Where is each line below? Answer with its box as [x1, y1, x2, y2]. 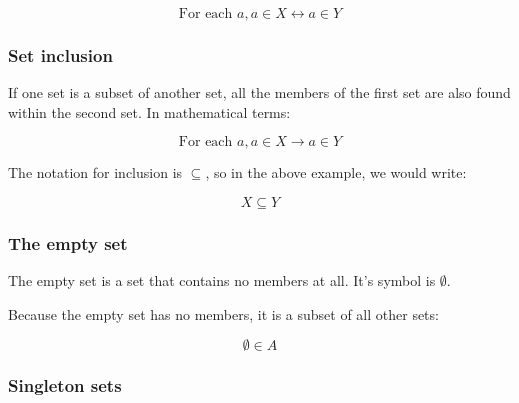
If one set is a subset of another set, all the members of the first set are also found [8, 82, 511, 103]
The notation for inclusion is [8, 162, 183, 183]
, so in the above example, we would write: [205, 162, 467, 183]
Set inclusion [8, 42, 113, 67]
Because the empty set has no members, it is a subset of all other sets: [8, 303, 439, 324]
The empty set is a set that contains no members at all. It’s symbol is [8, 270, 436, 291]
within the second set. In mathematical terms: [8, 101, 291, 122]
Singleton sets [8, 373, 122, 398]
